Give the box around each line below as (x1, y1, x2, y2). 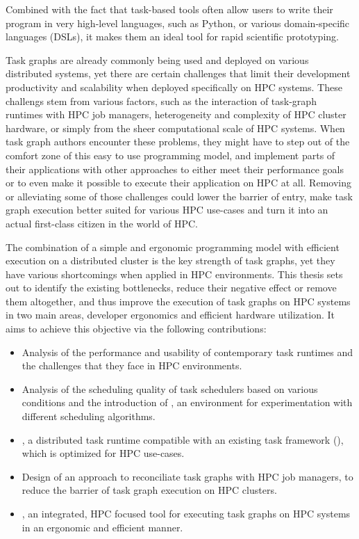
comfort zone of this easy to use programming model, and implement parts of (6, 147, 335, 162)
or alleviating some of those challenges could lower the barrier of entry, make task (6, 188, 353, 203)
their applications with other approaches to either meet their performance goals (6, 161, 344, 176)
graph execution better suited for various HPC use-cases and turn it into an (6, 202, 328, 217)
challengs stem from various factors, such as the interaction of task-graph (6, 93, 317, 108)
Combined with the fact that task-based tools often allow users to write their (6, 2, 333, 16)
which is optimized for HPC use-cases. (22, 446, 185, 460)
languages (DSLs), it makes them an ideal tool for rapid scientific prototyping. (6, 29, 339, 44)
